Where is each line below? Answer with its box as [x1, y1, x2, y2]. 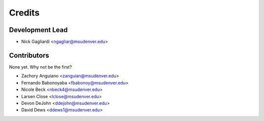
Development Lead [9, 26, 68, 34]
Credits [9, 7, 40, 18]
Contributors [9, 51, 49, 59]
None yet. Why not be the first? [9, 64, 72, 70]
